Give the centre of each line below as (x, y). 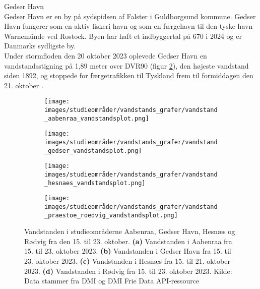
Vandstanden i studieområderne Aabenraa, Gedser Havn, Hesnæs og (130, 231)
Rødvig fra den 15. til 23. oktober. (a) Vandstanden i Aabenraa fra (128, 241)
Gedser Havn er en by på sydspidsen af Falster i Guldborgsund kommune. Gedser (130, 16)
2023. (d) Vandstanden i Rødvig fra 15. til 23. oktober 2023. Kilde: (128, 271)
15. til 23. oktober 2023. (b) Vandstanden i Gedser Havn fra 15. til (128, 251)
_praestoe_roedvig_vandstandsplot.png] (111, 215)
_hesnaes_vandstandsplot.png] (95, 183)
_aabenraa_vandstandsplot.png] (97, 118)
